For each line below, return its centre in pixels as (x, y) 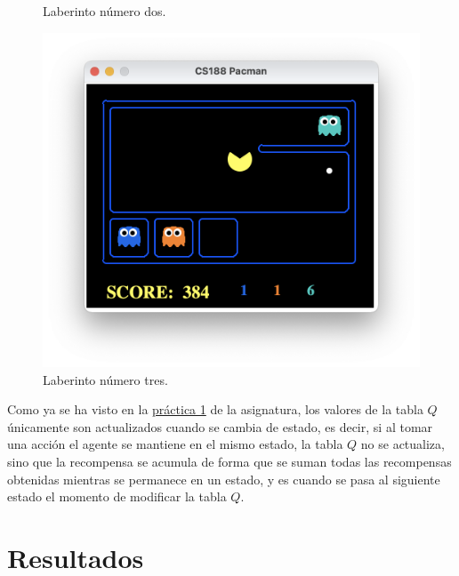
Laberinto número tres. (105, 379)
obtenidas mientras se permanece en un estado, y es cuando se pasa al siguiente (224, 479)
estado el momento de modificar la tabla (117, 496)
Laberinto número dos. (105, 11)
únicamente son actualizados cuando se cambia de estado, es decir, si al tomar (220, 426)
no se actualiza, (403, 444)
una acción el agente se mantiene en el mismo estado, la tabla (175, 444)
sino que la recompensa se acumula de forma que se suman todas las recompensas (229, 461)
